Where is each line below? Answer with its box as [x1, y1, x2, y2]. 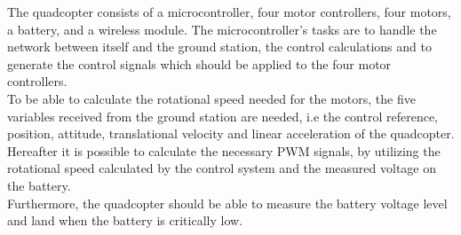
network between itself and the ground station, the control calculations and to [7, 37, 432, 56]
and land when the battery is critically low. [7, 211, 243, 230]
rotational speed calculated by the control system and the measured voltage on [7, 159, 437, 177]
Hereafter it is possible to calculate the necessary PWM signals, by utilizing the [7, 141, 441, 160]
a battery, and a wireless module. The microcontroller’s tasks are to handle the [7, 20, 437, 38]
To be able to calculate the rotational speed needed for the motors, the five [7, 89, 416, 107]
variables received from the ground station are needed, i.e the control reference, [7, 106, 438, 125]
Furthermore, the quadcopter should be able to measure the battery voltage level [7, 193, 448, 212]
